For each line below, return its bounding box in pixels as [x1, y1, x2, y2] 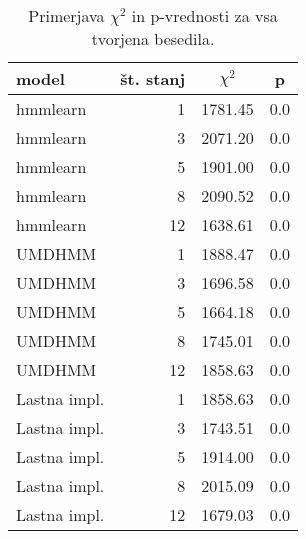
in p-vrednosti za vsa [131, 4, 278, 27]
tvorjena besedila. [91, 27, 215, 50]
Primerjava [28, 4, 105, 27]
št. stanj [120, 67, 186, 90]
